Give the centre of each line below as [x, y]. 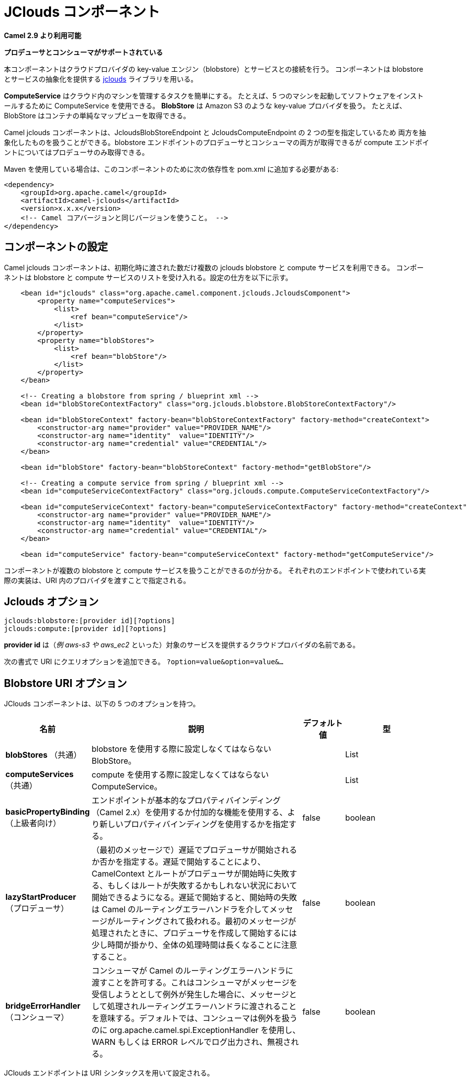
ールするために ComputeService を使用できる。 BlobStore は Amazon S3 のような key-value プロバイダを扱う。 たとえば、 [205, 105]
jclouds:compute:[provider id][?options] [85, 629]
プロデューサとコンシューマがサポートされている [84, 52]
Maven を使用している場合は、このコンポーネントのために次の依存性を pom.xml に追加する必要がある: [171, 169]
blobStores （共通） [44, 755]
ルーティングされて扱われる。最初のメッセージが [206, 921]
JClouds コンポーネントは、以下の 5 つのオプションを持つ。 [102, 704]
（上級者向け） [33, 823]
